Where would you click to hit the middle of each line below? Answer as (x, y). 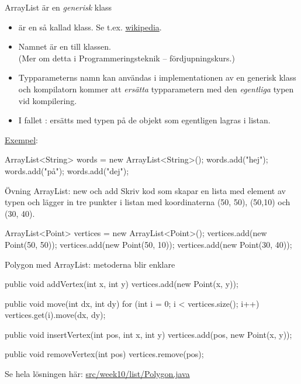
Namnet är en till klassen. (65, 46)
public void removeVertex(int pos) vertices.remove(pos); (104, 354)
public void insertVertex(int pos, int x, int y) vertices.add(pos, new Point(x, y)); (148, 334)
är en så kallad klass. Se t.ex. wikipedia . (90, 27)
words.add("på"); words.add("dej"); (67, 170)
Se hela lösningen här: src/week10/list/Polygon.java (97, 374)
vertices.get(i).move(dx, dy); (55, 315)
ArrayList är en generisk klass (58, 7)
